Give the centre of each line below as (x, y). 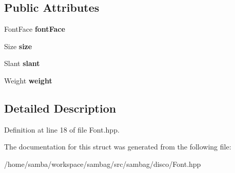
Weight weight (28, 80)
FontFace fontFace (35, 29)
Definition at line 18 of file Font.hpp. (62, 129)
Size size (18, 46)
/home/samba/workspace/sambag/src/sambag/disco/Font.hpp (103, 164)
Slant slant (22, 63)
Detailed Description (60, 108)
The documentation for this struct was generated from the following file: (118, 147)
